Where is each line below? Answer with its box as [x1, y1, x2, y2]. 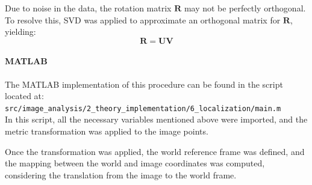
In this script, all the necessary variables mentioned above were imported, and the [5, 113, 308, 126]
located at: [5, 89, 44, 102]
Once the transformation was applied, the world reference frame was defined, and [5, 145, 305, 157]
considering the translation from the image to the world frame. [5, 168, 237, 181]
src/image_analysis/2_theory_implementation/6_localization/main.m [5, 104, 281, 113]
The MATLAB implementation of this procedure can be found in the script [5, 77, 283, 90]
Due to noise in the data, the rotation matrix [5, 2, 172, 14]
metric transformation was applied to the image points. [5, 125, 208, 138]
